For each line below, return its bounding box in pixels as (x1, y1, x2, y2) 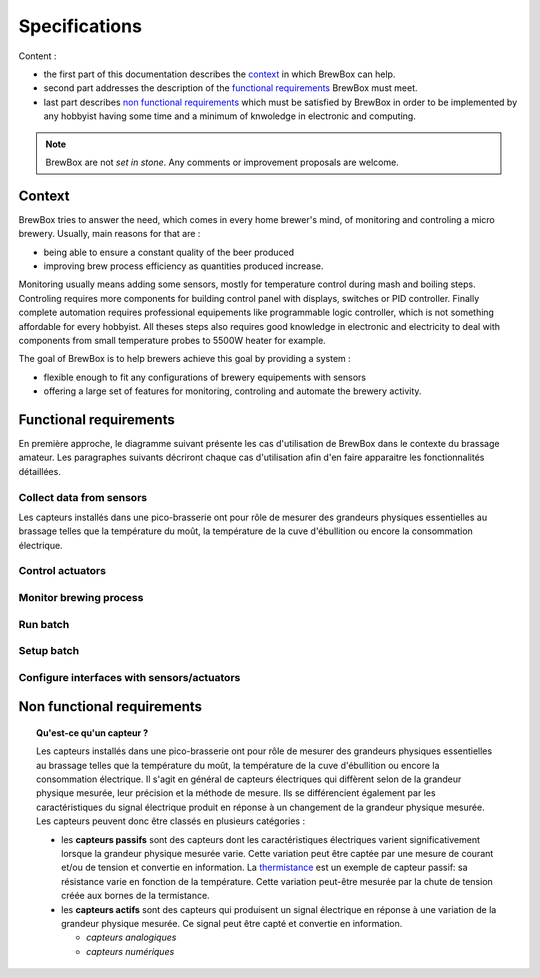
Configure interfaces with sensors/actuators (18, 670, 241, 684)
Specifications (18, 15, 142, 37)
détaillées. (18, 465, 62, 477)
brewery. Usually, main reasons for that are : (18, 228, 201, 240)
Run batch (18, 617, 70, 631)
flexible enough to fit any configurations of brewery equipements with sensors (43, 371, 367, 383)
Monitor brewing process (18, 591, 144, 605)
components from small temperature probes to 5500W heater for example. (18, 334, 327, 346)
